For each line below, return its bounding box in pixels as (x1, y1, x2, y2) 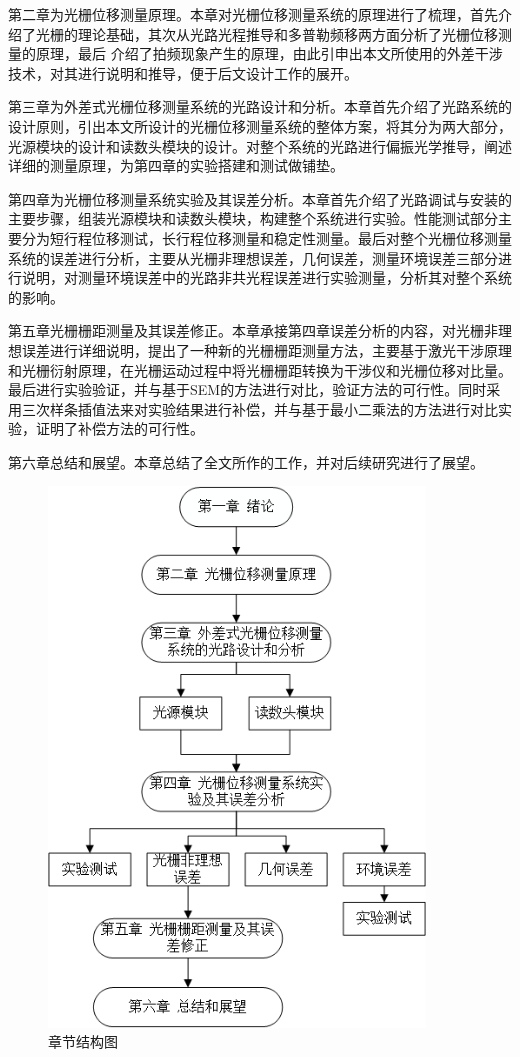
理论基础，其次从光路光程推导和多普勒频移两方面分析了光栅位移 (77, 23, 498, 44)
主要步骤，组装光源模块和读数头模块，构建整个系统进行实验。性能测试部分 (8, 208, 498, 229)
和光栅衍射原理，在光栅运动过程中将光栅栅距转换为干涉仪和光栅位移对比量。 (8, 359, 512, 380)
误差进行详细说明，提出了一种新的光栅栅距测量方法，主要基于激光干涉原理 (21, 339, 512, 360)
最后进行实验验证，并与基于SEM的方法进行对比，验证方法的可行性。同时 (8, 379, 487, 400)
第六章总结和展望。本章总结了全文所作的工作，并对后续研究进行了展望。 (8, 451, 484, 472)
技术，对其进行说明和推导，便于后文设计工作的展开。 (8, 62, 358, 83)
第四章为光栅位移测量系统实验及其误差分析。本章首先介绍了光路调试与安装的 (8, 188, 512, 209)
